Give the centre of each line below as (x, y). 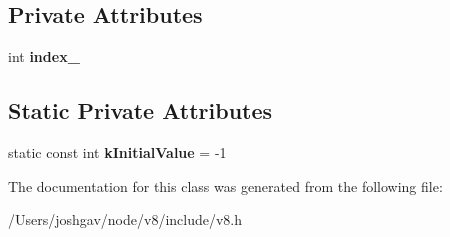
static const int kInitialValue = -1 (117, 152)
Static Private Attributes (140, 110)
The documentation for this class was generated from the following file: (225, 185)
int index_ (44, 56)
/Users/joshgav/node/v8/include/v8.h (125, 219)
